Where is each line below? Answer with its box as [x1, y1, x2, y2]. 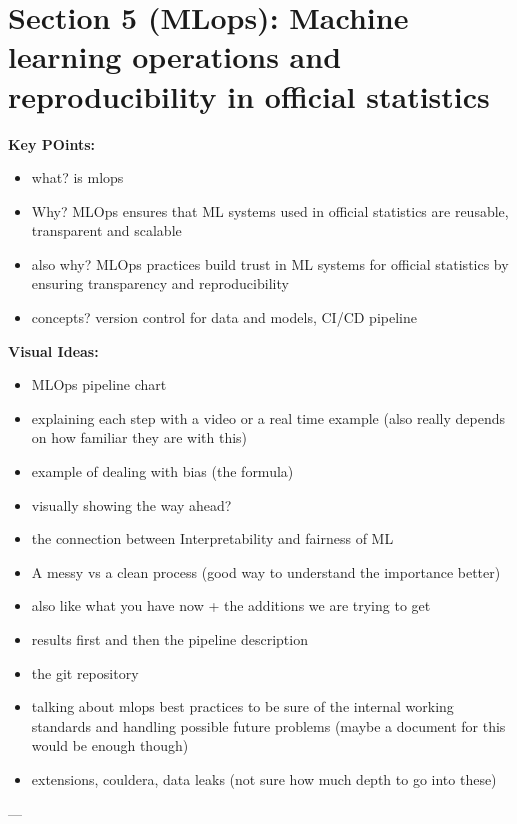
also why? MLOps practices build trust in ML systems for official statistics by [31, 253, 509, 274]
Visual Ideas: [8, 340, 99, 361]
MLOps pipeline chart [31, 374, 167, 395]
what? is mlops [31, 167, 124, 188]
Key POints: [8, 133, 95, 154]
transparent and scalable [31, 220, 182, 241]
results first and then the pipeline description [31, 629, 308, 649]
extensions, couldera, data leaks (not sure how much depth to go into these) [31, 768, 497, 789]
